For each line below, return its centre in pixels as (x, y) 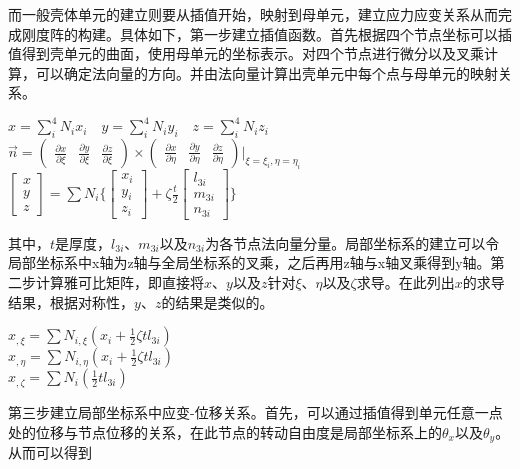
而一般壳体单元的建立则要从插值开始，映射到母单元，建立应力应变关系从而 (253, 14)
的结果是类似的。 (217, 301)
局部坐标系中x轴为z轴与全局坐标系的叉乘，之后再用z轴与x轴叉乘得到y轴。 (249, 262)
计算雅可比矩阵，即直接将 (119, 281)
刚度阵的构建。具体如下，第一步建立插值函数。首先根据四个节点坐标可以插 (266, 33)
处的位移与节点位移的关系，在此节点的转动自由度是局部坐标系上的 (225, 431)
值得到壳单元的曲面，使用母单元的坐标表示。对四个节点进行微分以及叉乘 (246, 53)
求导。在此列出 (405, 281)
